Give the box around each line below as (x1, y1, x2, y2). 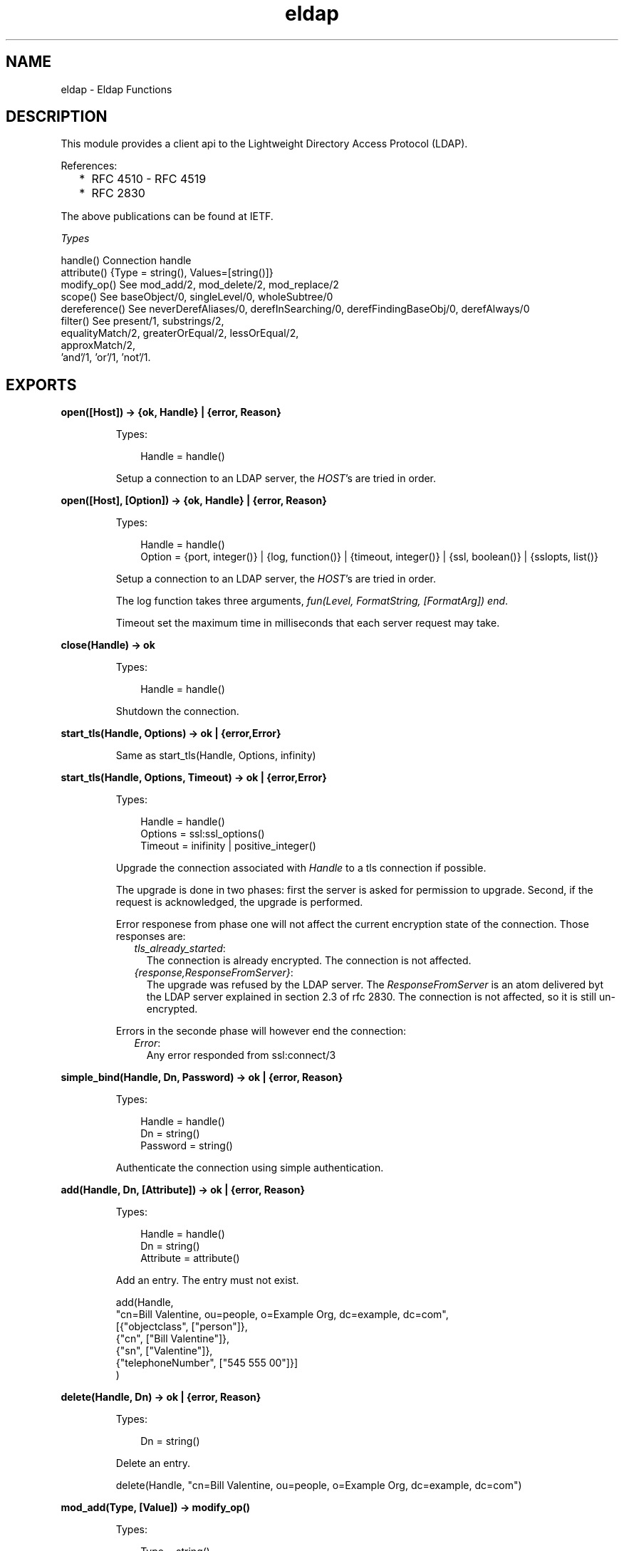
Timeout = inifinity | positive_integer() (140, 840, 316, 852)
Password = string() (140, 1139, 233, 1152)
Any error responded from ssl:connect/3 (146, 1049, 336, 1062)
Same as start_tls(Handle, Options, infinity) (115, 749, 316, 762)
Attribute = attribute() (140, 1252, 240, 1265)
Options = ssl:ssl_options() (140, 827, 265, 840)
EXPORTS (6, 375, 77, 394)
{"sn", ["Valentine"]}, (115, 1344, 213, 1357)
